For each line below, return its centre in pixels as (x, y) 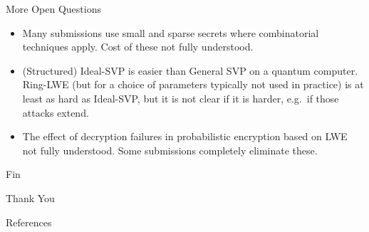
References (29, 222)
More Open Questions (53, 9)
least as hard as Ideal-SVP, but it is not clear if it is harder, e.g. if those (181, 98)
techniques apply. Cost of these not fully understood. (138, 47)
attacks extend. (56, 112)
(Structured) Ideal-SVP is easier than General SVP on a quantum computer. (190, 70)
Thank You (30, 197)
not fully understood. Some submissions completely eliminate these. (170, 150)
